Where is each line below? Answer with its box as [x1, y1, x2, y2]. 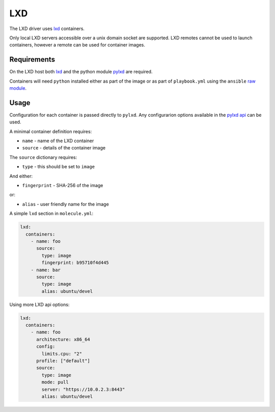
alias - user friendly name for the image [22, 201, 109, 207]
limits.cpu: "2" [41, 351, 82, 356]
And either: [9, 173, 33, 179]
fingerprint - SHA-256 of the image [22, 183, 103, 189]
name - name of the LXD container [22, 138, 94, 144]
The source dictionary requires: [9, 154, 77, 160]
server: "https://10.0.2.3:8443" [41, 387, 125, 392]
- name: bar [31, 267, 61, 273]
